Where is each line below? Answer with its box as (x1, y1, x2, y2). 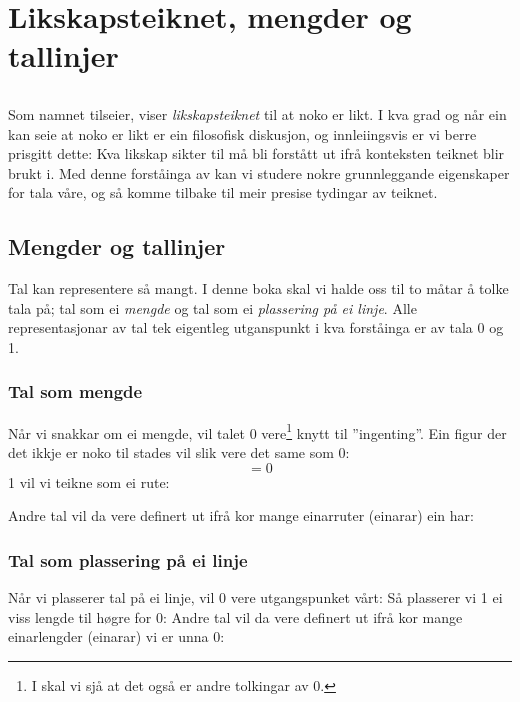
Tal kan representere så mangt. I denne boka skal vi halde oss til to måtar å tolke (8, 278, 509, 299)
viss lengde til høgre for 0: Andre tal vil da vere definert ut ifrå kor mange (8, 606, 463, 627)
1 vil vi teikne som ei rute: (8, 471, 170, 492)
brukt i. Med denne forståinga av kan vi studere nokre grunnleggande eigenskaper (8, 162, 510, 183)
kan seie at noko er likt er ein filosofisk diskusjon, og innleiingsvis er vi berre (8, 123, 477, 144)
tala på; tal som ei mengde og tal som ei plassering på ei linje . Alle (8, 297, 417, 318)
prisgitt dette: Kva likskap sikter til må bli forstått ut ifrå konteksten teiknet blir (8, 143, 505, 164)
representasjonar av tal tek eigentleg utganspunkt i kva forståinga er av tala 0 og (8, 317, 504, 338)
